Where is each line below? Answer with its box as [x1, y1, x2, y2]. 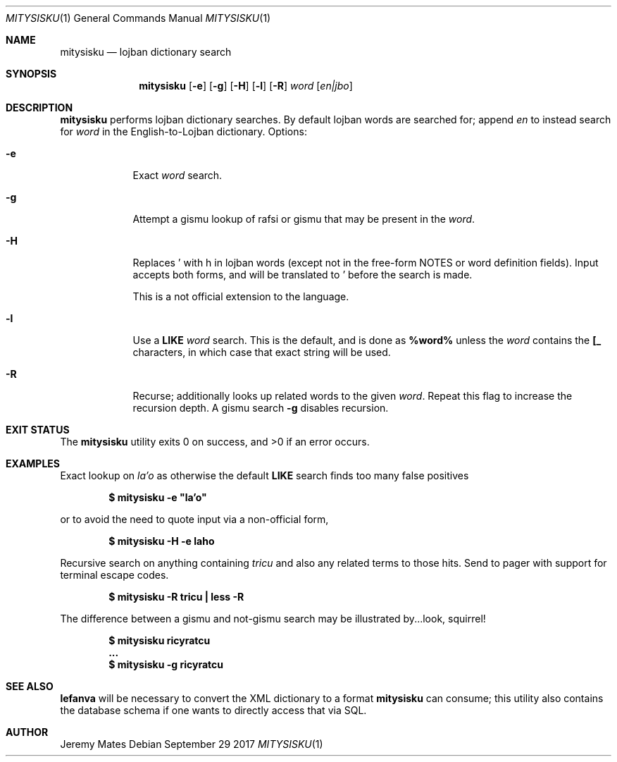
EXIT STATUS [6, 424, 70, 436]
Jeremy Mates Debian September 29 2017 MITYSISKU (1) [60, 738, 323, 750]
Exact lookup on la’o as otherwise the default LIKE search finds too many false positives [60, 469, 469, 481]
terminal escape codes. [60, 569, 169, 581]
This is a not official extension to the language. [132, 290, 349, 302]
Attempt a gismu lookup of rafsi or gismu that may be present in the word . [132, 213, 475, 225]
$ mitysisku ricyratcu [108, 634, 211, 646]
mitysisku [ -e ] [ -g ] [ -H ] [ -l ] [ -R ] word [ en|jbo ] [139, 80, 353, 92]
